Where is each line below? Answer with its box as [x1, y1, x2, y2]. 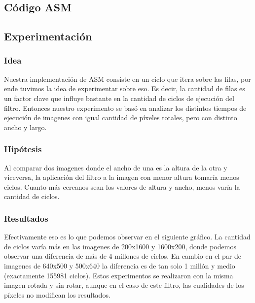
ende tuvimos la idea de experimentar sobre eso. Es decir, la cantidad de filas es [4, 83, 245, 94]
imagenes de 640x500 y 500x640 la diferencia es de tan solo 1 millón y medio [4, 260, 235, 270]
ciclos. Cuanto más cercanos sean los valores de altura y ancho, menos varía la [4, 181, 240, 192]
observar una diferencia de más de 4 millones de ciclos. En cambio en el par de [4, 251, 241, 261]
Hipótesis [4, 143, 42, 155]
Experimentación [4, 29, 92, 44]
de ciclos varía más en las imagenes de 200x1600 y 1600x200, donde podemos [4, 241, 236, 251]
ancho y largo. [4, 122, 47, 132]
